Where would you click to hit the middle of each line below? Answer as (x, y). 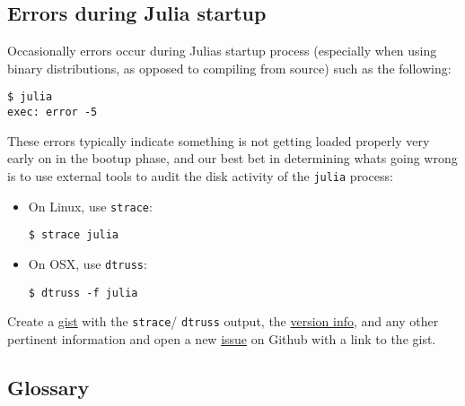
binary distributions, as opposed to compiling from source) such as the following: (229, 68)
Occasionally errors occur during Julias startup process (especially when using (222, 51)
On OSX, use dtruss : (88, 263)
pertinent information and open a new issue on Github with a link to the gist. (222, 338)
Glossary (48, 387)
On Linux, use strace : (90, 206)
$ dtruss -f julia (83, 293)
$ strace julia (74, 235)
